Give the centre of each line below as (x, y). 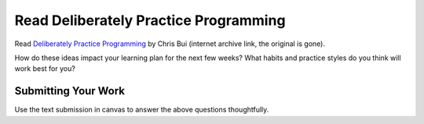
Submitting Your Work (70, 91)
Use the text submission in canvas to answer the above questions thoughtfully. (142, 110)
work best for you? (45, 69)
